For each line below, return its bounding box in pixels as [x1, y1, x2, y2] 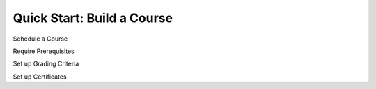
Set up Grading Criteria [13, 59, 79, 68]
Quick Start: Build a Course [13, 10, 173, 26]
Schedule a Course [13, 34, 68, 43]
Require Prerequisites [13, 47, 75, 55]
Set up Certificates [13, 72, 67, 81]
